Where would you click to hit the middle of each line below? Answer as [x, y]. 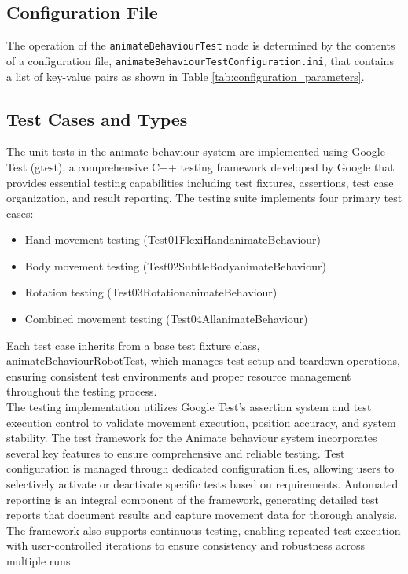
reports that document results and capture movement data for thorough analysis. [202, 515]
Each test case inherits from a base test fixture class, [133, 345]
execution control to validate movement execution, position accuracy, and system [201, 422]
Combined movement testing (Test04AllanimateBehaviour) [166, 319]
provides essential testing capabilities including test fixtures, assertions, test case [200, 182]
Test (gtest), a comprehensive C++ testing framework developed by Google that [200, 166]
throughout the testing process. [82, 391]
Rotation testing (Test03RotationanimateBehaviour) [151, 292]
